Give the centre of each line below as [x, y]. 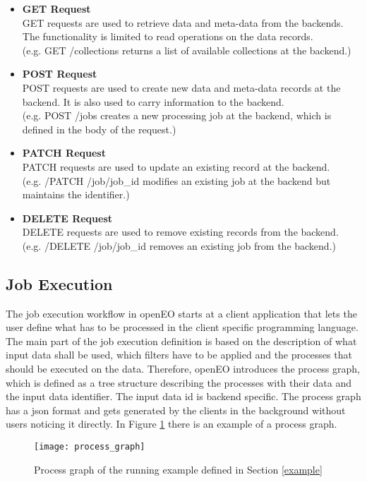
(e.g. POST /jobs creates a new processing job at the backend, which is [177, 115]
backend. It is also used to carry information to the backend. [153, 101]
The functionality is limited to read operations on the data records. [168, 36]
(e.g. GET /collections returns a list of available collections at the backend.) [187, 50]
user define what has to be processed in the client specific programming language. [182, 327]
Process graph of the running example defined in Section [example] [178, 469]
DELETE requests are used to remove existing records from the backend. [180, 232]
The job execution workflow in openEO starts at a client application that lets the [181, 313]
